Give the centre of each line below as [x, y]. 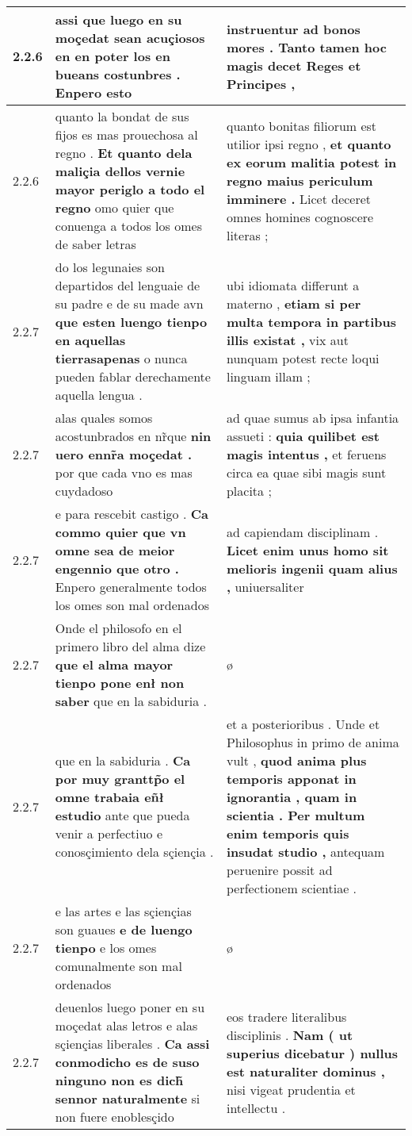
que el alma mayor [114, 664]
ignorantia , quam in [292, 797]
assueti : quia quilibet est [303, 436]
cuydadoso [84, 491]
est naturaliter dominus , [305, 1071]
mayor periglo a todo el [130, 189]
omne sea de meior [115, 550]
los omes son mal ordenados [132, 605]
